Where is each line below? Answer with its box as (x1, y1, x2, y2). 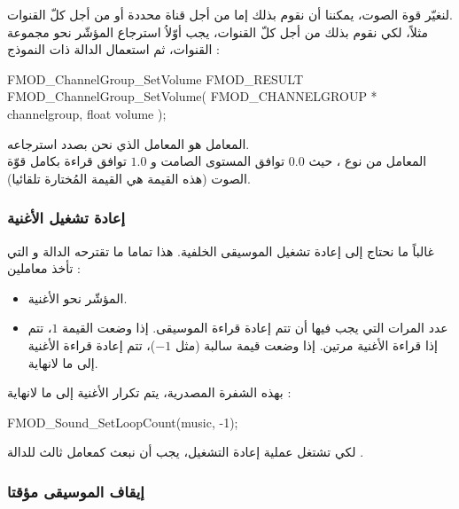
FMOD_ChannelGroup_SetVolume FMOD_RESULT (7, 69, 304, 88)
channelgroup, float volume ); (7, 104, 167, 122)
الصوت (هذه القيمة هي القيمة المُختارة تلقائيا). (7, 168, 251, 187)
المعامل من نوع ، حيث (308, 152, 427, 170)
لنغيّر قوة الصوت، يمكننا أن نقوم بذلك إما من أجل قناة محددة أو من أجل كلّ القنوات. (7, 5, 453, 23)
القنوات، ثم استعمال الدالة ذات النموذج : (7, 40, 220, 59)
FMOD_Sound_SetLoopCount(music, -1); (7, 412, 238, 431)
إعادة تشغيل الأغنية (7, 207, 126, 229)
